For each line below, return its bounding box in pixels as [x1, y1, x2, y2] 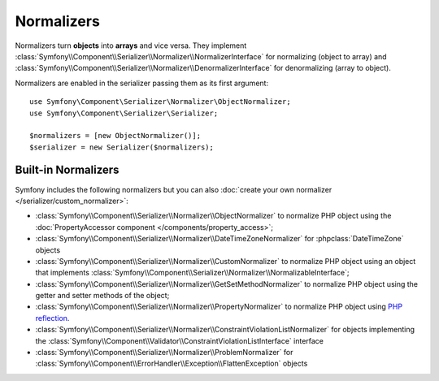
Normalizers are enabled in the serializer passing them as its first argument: [15, 78, 268, 88]
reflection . [35, 313, 70, 323]
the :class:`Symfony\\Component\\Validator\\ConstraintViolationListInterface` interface [35, 336, 324, 345]
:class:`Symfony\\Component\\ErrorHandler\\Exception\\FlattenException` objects [35, 358, 308, 369]
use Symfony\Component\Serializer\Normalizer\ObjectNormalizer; [29, 97, 292, 106]
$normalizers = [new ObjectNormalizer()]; [29, 131, 202, 141]
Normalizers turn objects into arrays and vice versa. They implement [15, 41, 247, 50]
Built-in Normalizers [15, 163, 120, 177]
